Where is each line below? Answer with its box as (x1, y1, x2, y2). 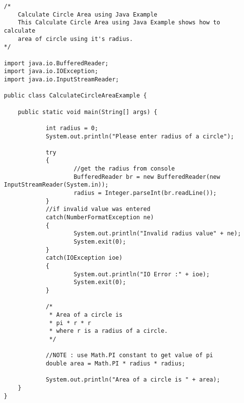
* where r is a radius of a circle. (49, 327, 168, 335)
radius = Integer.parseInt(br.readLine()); (74, 190, 217, 197)
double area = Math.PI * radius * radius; (45, 360, 186, 367)
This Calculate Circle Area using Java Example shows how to (18, 19, 220, 26)
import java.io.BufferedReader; (4, 59, 109, 67)
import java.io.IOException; (4, 68, 98, 75)
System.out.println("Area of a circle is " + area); (45, 376, 220, 384)
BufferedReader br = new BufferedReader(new (74, 173, 220, 180)
